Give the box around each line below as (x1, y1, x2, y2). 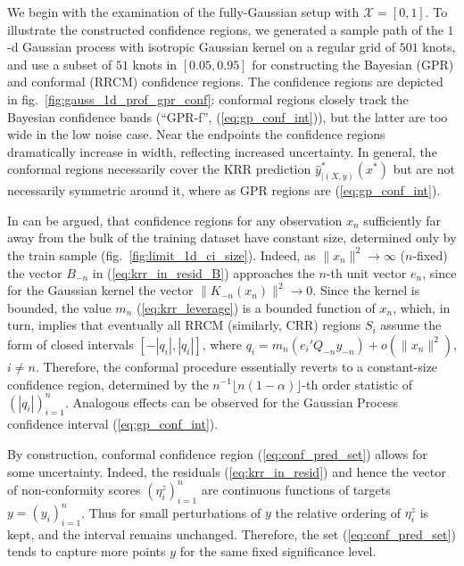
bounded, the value (7, 298, 112, 316)
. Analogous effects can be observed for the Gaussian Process (64, 392, 398, 411)
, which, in (393, 298, 451, 316)
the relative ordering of (275, 503, 402, 521)
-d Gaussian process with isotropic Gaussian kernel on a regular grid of (7, 37, 395, 56)
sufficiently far (363, 210, 442, 229)
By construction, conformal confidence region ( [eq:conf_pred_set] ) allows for (7, 445, 427, 463)
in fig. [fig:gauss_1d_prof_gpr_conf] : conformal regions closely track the (7, 89, 409, 108)
